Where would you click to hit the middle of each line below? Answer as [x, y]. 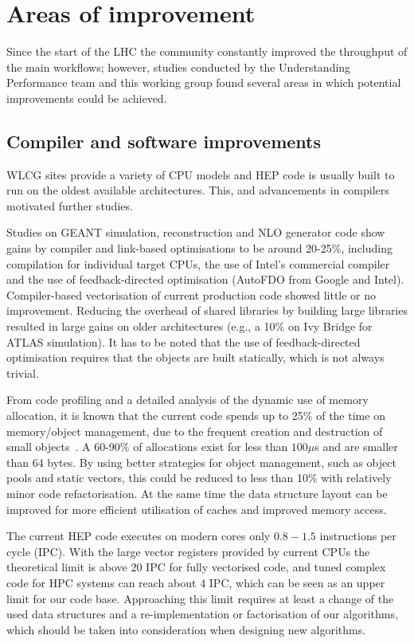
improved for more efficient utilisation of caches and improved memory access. [197, 509]
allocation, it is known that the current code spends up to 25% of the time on [196, 416]
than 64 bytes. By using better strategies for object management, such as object [201, 462]
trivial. [23, 372]
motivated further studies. [70, 205]
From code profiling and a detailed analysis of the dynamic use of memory [187, 400]
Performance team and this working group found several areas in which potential [204, 82]
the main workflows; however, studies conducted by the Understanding [179, 67]
